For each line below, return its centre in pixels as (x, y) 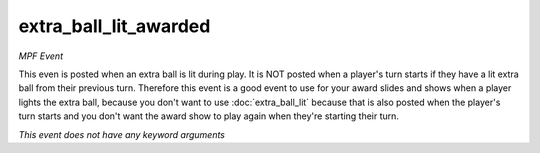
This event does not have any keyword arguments (121, 134)
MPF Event (41, 56)
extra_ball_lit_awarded (114, 26)
